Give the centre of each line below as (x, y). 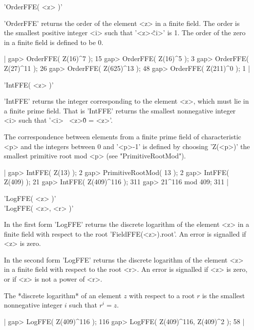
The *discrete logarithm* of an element (63, 295)
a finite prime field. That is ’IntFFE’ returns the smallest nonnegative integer (120, 110)
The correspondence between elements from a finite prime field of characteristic (123, 136)
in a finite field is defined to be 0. (54, 42)
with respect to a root (162, 295)
